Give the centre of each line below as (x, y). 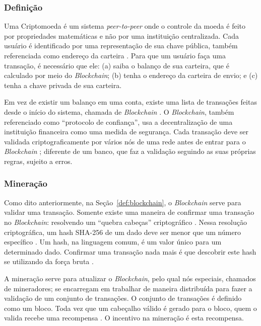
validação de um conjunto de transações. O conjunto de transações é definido (123, 298)
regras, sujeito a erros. (38, 161)
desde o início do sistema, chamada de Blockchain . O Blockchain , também (119, 111)
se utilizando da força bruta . (49, 261)
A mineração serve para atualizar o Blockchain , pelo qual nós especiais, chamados (130, 278)
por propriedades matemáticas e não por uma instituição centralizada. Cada (121, 35)
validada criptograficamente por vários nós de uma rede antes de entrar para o (125, 141)
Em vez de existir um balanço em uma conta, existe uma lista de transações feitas (130, 102)
